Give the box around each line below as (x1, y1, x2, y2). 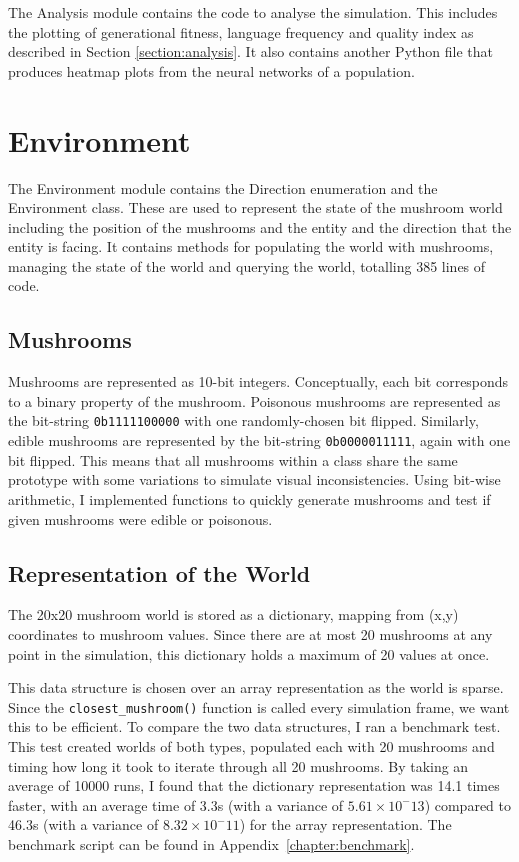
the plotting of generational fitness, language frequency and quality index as (8, 21, 474, 42)
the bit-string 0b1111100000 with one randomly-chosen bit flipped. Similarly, (8, 410, 479, 431)
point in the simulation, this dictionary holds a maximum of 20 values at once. (8, 643, 490, 664)
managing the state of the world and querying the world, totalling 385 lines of (8, 255, 486, 276)
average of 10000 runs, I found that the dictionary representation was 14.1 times (8, 775, 500, 796)
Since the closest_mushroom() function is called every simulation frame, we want (8, 696, 510, 717)
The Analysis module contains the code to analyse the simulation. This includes (8, 2, 498, 22)
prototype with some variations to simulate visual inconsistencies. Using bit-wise (8, 469, 501, 490)
